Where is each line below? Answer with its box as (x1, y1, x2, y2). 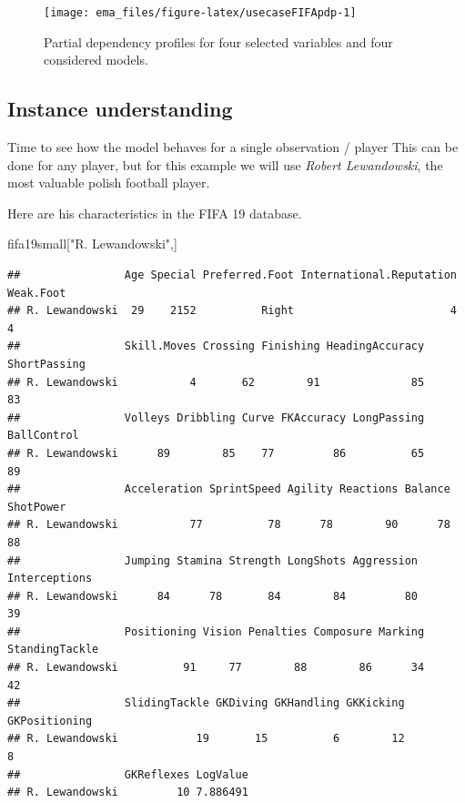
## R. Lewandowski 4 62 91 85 (7, 375, 425, 389)
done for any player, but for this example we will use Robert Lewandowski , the (7, 155, 443, 174)
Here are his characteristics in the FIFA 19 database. (7, 203, 302, 222)
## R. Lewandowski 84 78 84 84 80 (7, 589, 419, 603)
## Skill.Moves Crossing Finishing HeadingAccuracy (7, 340, 425, 353)
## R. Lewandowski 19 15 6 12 (7, 732, 405, 746)
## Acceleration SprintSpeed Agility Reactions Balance (7, 483, 450, 496)
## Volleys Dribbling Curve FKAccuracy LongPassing (7, 411, 425, 424)
